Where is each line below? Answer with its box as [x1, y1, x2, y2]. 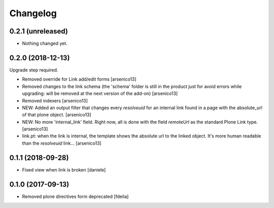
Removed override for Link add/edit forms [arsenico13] [22, 76, 136, 82]
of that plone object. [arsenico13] [22, 112, 91, 118]
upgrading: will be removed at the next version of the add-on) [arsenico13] [22, 90, 178, 96]
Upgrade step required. [9, 66, 58, 73]
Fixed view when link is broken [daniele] [22, 166, 106, 172]
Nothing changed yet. [22, 41, 68, 47]
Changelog [9, 8, 57, 19]
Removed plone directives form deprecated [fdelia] [22, 193, 129, 199]
